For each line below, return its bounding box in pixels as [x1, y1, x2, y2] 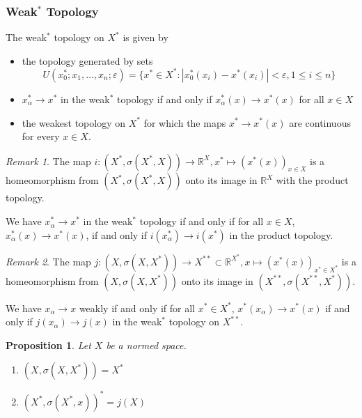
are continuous [289, 115, 351, 130]
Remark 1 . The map [6, 153, 91, 168]
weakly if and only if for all [79, 300, 196, 315]
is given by [123, 30, 168, 45]
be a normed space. [106, 337, 187, 352]
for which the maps [143, 115, 226, 130]
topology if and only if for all [139, 214, 264, 229]
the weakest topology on [22, 115, 126, 130]
